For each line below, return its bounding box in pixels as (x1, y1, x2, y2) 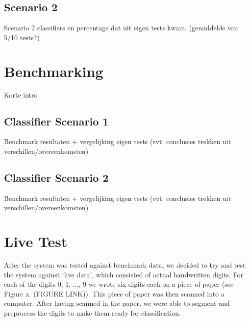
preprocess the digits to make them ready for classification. (4, 307, 181, 318)
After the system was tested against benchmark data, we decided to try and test (4, 260, 246, 270)
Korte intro (4, 89, 38, 99)
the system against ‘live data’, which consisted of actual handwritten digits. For (4, 269, 244, 279)
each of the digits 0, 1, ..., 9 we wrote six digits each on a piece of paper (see (4, 279, 234, 289)
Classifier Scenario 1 (4, 113, 109, 128)
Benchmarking (4, 61, 103, 81)
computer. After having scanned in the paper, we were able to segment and (4, 298, 230, 308)
